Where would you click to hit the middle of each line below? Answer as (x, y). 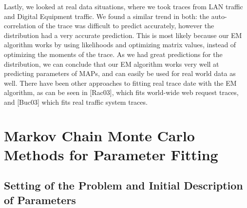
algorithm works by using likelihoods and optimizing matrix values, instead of (120, 45)
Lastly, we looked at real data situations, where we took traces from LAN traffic (123, 6)
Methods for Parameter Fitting (111, 154)
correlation (20, 26)
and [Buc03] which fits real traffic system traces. (76, 102)
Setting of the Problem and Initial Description (123, 185)
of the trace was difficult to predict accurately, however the (126, 26)
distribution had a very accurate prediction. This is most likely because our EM (123, 35)
